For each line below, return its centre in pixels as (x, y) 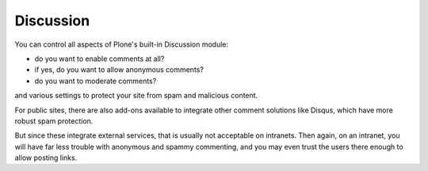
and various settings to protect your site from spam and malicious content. (136, 96)
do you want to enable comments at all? (99, 59)
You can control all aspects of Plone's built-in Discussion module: (122, 44)
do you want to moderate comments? (96, 81)
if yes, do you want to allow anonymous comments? (119, 70)
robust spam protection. (54, 121)
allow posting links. (46, 158)
